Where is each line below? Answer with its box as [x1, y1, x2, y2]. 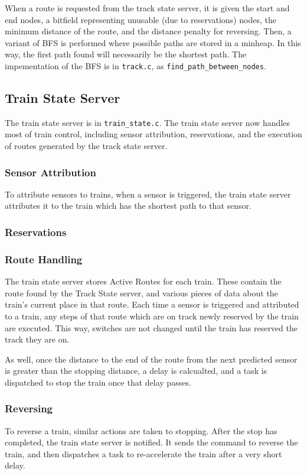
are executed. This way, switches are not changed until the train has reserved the [5, 321, 298, 334]
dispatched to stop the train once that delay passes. [5, 376, 191, 388]
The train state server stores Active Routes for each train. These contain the [5, 275, 282, 287]
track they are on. [5, 333, 70, 345]
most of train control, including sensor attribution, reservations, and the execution [5, 128, 302, 140]
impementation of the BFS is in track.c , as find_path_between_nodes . [5, 59, 266, 72]
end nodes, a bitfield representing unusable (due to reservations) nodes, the [5, 13, 276, 25]
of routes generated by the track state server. [5, 140, 168, 152]
